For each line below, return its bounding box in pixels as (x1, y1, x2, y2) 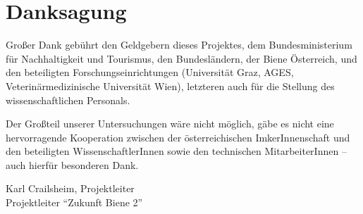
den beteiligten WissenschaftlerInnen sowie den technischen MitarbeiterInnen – (6, 144, 347, 158)
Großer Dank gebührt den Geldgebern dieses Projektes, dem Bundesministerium (6, 37, 352, 52)
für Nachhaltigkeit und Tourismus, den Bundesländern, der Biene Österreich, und (6, 51, 357, 65)
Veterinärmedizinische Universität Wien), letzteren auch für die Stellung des (6, 78, 335, 93)
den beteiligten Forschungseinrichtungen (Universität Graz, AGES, (6, 65, 294, 80)
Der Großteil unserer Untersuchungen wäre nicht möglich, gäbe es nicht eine (6, 116, 334, 131)
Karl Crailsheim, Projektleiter (6, 181, 135, 196)
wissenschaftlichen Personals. (6, 92, 130, 107)
